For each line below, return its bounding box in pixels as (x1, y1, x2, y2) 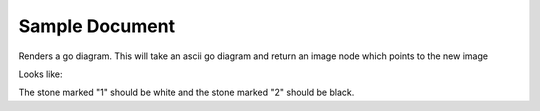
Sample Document (18, 15, 175, 37)
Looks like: (18, 68, 64, 80)
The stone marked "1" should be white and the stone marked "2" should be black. (18, 86, 355, 99)
